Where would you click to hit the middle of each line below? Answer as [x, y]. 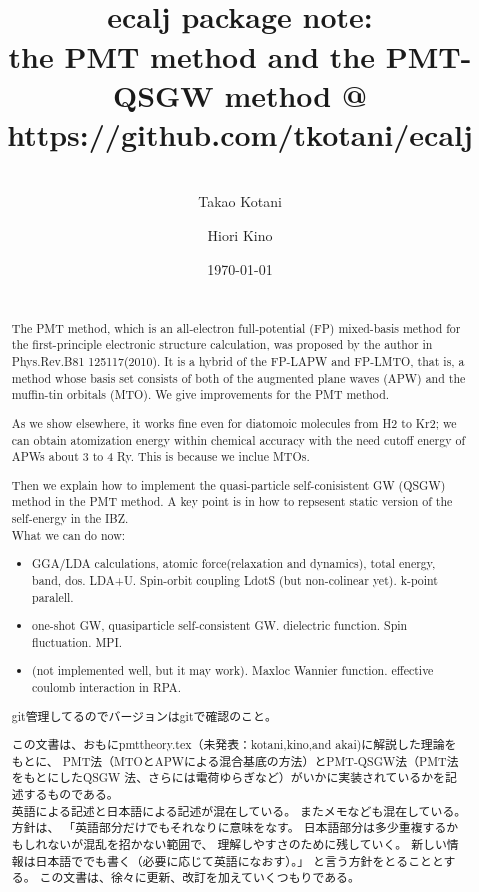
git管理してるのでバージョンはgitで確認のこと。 [144, 715]
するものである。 [71, 794]
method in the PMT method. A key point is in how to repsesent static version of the [232, 501]
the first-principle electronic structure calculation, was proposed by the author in [222, 344]
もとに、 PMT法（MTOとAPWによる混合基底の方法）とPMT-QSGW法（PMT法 [235, 760]
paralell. [53, 596]
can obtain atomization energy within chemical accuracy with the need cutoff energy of [238, 439]
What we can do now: [68, 534]
